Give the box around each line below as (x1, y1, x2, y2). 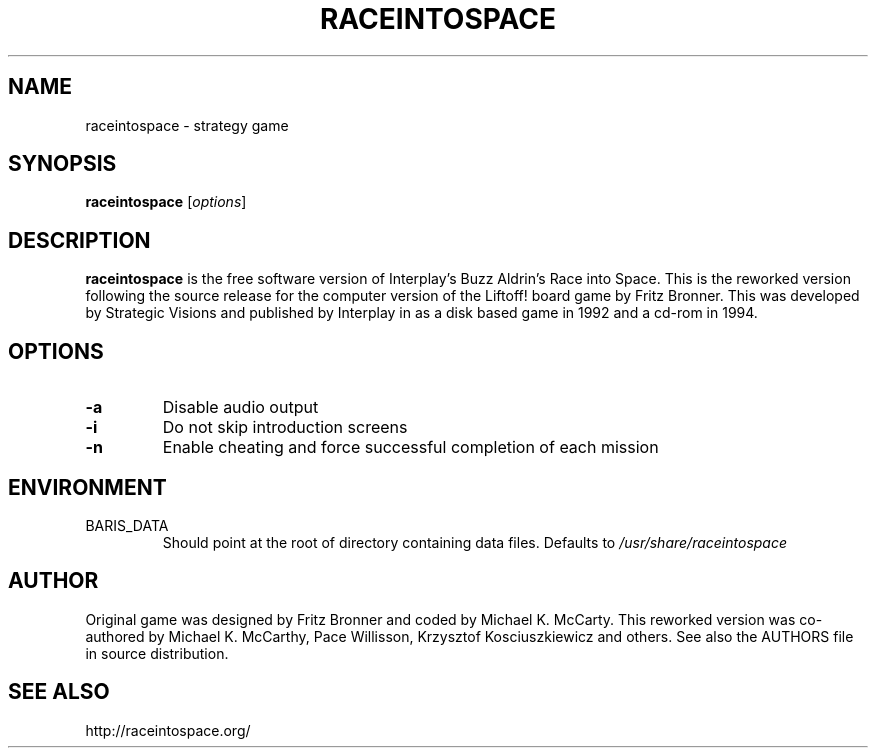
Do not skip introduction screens (162, 417, 408, 438)
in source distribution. (85, 644, 229, 662)
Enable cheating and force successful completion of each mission (162, 437, 659, 458)
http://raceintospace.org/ (85, 721, 251, 739)
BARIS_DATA (85, 516, 169, 534)
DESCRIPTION (8, 227, 151, 253)
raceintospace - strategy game (85, 116, 289, 134)
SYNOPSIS (8, 151, 117, 177)
